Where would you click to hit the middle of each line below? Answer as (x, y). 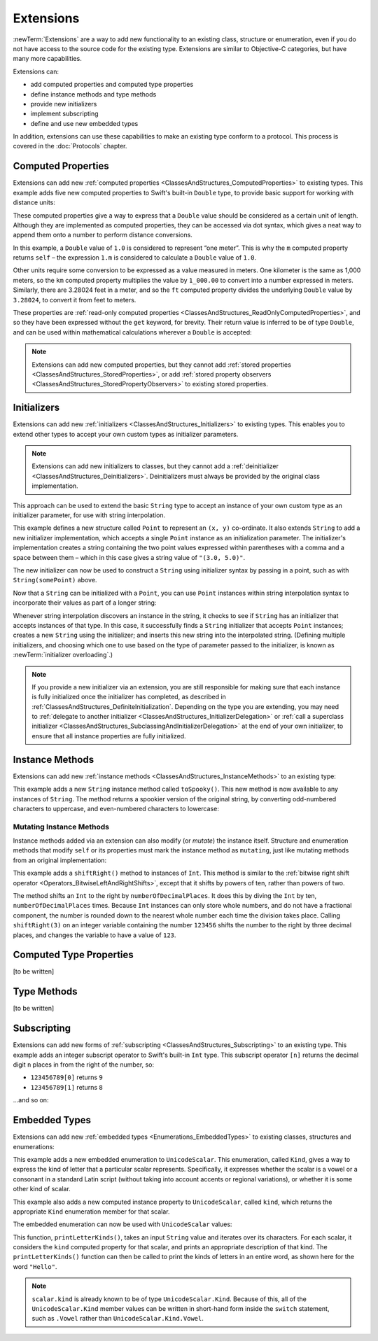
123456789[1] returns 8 (66, 1087)
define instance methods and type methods (93, 94)
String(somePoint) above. (55, 580)
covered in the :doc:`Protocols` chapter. (70, 146)
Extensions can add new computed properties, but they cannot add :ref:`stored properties (162, 365)
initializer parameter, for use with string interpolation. (89, 515)
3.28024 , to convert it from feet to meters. (75, 300)
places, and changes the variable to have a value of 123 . (94, 935)
